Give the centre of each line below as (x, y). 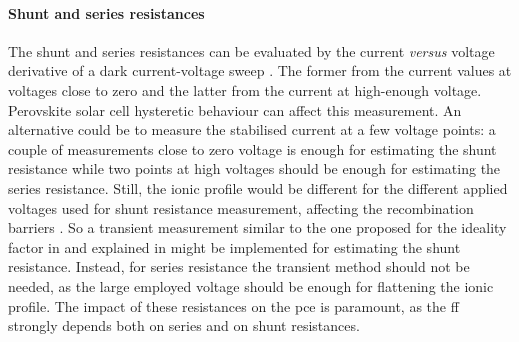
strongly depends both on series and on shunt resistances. (184, 325)
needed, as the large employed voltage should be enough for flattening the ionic (251, 285)
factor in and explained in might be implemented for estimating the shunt (234, 246)
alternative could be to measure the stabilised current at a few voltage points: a (252, 129)
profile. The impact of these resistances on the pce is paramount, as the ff (233, 305)
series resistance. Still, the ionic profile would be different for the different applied (258, 187)
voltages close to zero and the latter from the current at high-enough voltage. (245, 89)
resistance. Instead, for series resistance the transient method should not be (239, 266)
